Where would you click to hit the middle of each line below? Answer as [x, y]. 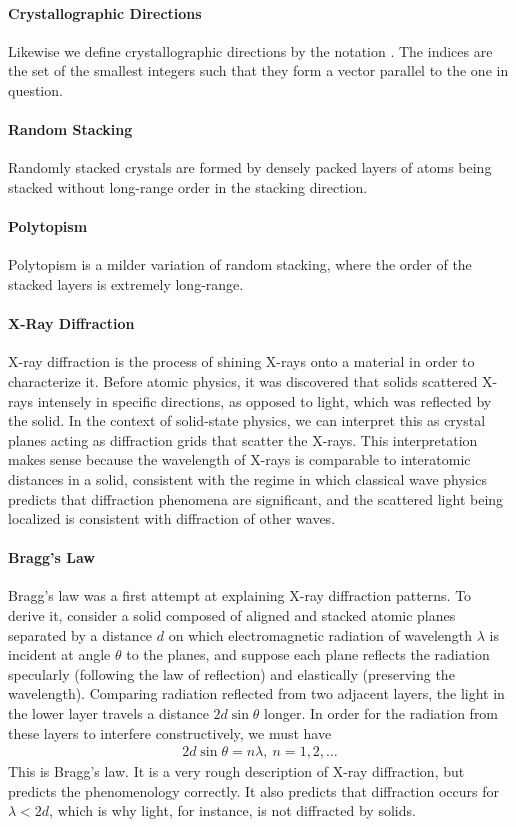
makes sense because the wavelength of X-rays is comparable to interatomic [239, 459]
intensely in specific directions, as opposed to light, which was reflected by [264, 400]
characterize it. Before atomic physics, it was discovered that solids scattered [243, 380]
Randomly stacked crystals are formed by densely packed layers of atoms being [250, 167]
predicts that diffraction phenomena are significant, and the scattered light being [256, 498]
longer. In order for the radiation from [381, 713]
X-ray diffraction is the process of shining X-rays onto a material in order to [241, 361]
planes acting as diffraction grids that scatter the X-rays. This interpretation [243, 439]
